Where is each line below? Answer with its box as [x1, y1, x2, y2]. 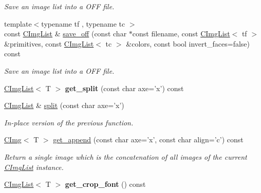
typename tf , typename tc [41, 18, 125, 29]
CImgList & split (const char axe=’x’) [4, 100, 124, 111]
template [4, 18, 32, 29]
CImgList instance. [4, 161, 64, 172]
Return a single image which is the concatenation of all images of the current [4, 151, 247, 162]
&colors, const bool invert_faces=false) [126, 38, 250, 49]
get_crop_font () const [65, 179, 146, 189]
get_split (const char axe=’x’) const [65, 82, 184, 93]
